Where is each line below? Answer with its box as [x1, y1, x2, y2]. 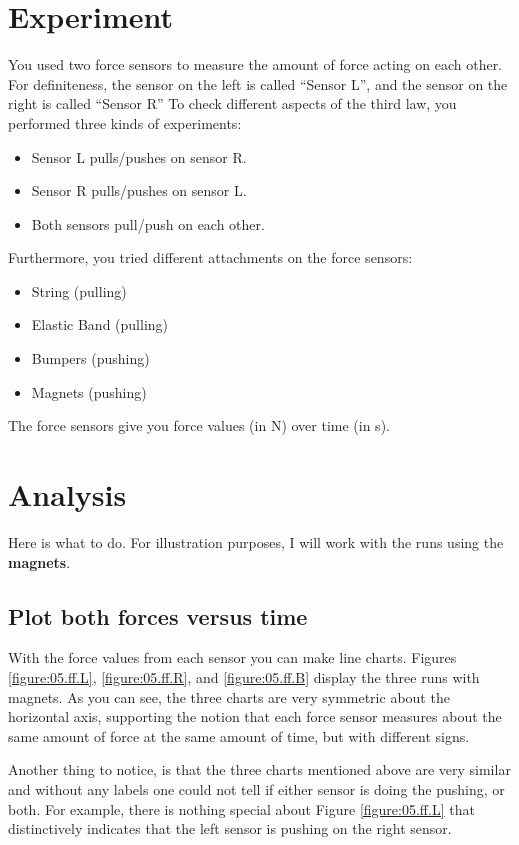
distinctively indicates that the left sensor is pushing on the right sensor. [8, 818, 452, 839]
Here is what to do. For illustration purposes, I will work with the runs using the [8, 531, 504, 552]
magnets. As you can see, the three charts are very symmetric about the [8, 686, 450, 707]
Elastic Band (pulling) [31, 314, 169, 335]
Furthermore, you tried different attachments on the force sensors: [8, 247, 413, 268]
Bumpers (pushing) [31, 348, 150, 369]
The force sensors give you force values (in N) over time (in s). [8, 415, 390, 436]
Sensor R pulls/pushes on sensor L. [31, 180, 247, 201]
